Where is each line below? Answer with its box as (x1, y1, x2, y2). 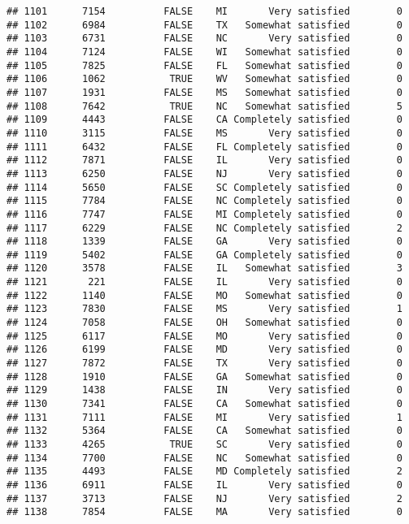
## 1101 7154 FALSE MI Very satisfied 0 (7, 6, 402, 17)
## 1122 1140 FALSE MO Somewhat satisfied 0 (7, 289, 402, 301)
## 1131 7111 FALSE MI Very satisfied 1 (7, 411, 402, 423)
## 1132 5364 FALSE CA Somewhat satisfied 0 (7, 425, 402, 437)
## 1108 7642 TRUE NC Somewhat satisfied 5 (7, 100, 402, 112)
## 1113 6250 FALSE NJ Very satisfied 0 (7, 167, 402, 180)
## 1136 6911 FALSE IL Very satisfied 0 (7, 479, 402, 491)
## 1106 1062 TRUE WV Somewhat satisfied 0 (7, 73, 402, 85)
